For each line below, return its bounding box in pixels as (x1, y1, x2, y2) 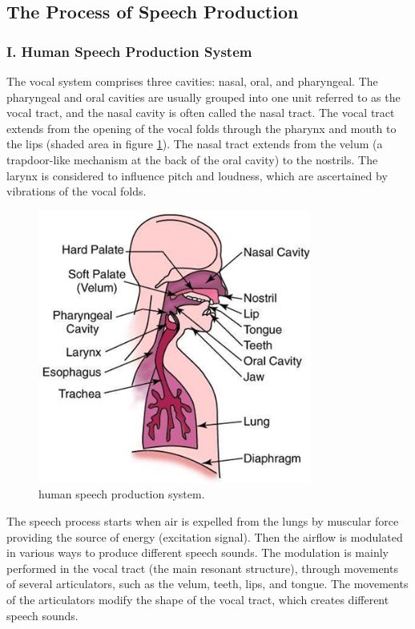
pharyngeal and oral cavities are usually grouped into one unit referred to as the (6, 88, 401, 105)
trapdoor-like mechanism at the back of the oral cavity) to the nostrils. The (6, 151, 378, 167)
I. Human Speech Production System (6, 41, 252, 61)
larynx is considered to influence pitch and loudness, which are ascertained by (6, 167, 388, 183)
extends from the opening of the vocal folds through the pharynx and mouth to (6, 119, 397, 136)
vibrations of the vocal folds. (6, 183, 147, 200)
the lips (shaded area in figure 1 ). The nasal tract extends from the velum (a (6, 135, 383, 152)
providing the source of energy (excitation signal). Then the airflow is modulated (6, 528, 403, 545)
